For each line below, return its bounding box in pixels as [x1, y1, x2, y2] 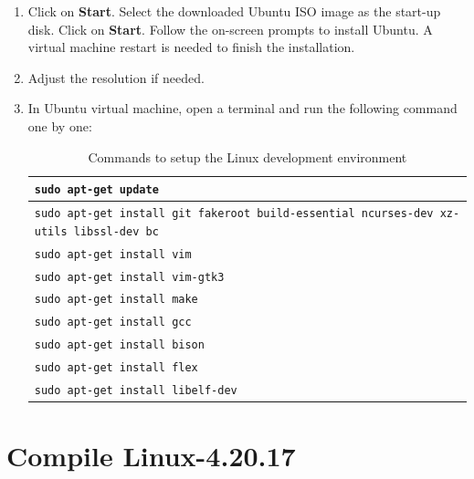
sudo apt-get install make [34, 293, 198, 307]
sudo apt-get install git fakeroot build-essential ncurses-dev [34, 207, 434, 221]
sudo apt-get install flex [34, 361, 198, 375]
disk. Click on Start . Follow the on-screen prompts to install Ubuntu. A [27, 19, 433, 38]
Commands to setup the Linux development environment [88, 147, 407, 166]
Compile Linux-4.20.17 [6, 437, 296, 474]
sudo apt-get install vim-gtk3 [34, 270, 225, 284]
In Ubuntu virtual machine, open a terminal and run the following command [27, 99, 458, 118]
